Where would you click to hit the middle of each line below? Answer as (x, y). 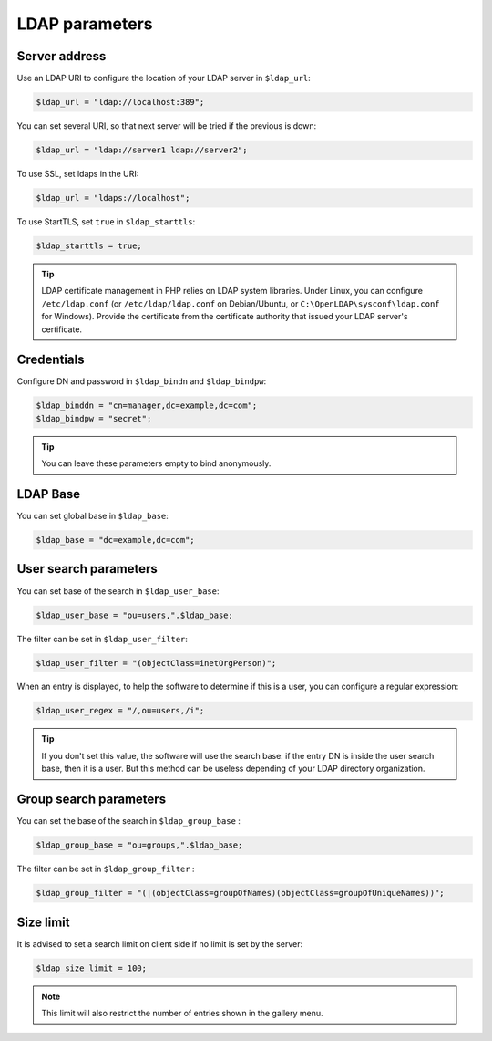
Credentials (51, 360)
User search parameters (87, 569)
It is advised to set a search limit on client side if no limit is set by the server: (160, 943)
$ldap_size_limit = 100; (92, 968)
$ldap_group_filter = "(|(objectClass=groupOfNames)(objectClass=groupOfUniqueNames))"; (241, 893)
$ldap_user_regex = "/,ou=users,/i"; (120, 711)
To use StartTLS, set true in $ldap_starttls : (106, 221)
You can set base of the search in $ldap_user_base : (118, 591)
